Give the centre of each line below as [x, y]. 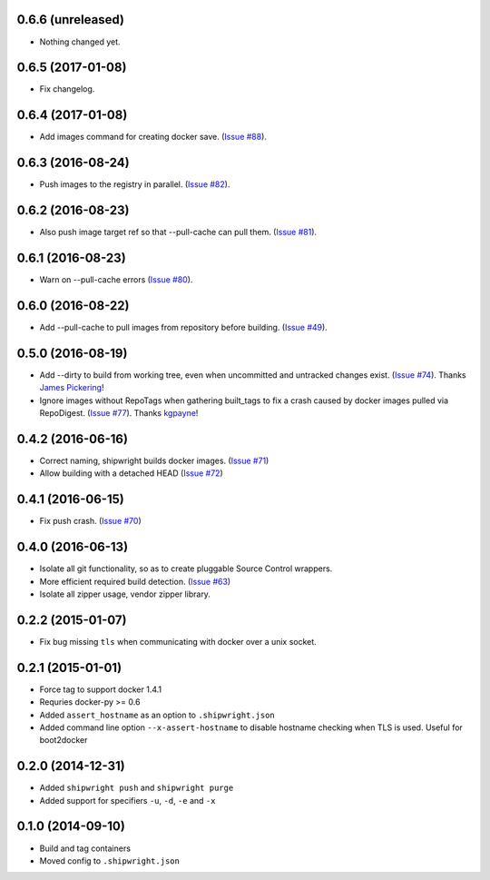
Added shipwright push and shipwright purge [137, 788]
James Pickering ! [72, 388]
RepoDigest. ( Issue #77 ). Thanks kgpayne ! [119, 413]
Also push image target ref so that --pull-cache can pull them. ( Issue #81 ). [178, 232]
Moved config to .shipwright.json [110, 860]
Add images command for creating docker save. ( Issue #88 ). [153, 137]
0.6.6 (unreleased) [70, 20]
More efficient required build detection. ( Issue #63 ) [135, 581]
